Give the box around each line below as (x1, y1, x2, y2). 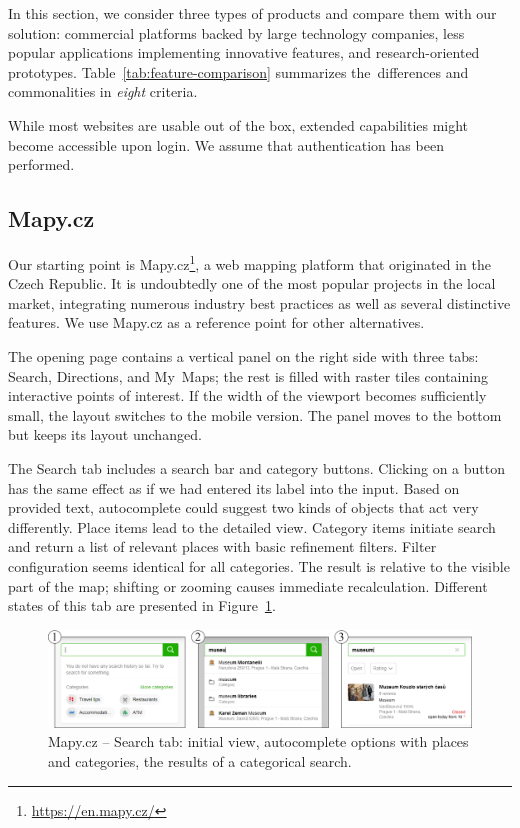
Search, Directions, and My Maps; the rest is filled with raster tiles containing (8, 365, 488, 386)
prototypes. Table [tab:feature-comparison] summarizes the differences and (8, 61, 469, 82)
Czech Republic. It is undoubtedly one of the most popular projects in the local (8, 273, 496, 294)
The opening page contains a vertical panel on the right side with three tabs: (8, 345, 479, 366)
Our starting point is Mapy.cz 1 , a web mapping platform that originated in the (8, 250, 491, 274)
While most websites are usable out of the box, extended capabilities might (8, 114, 469, 135)
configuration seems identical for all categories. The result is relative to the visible (8, 555, 510, 576)
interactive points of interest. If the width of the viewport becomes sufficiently (8, 385, 487, 406)
